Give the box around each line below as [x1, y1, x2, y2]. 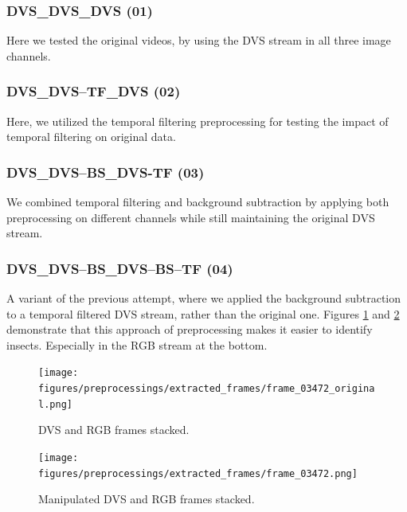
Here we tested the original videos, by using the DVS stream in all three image [6, 32, 391, 49]
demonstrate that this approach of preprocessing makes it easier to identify [6, 321, 373, 338]
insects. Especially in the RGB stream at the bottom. [6, 336, 268, 353]
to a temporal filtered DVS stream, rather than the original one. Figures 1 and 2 [6, 305, 400, 322]
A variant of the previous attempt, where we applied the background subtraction [6, 290, 401, 307]
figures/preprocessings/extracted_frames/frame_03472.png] [38, 467, 358, 479]
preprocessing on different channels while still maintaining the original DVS [6, 209, 375, 225]
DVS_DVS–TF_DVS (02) [6, 81, 181, 101]
